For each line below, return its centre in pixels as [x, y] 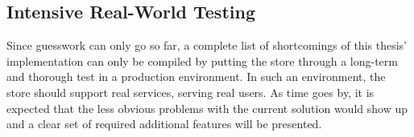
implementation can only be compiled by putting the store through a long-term [202, 60]
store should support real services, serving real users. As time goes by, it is [190, 92]
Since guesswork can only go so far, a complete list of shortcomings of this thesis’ [207, 45]
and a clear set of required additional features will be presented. [164, 124]
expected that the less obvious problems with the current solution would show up [207, 108]
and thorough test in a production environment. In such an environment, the [196, 77]
